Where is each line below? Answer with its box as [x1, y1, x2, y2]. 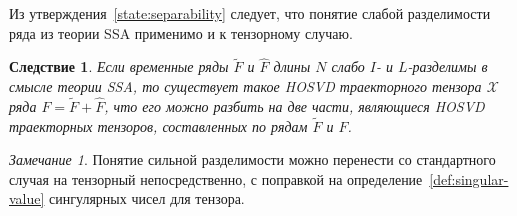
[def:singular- [429, 168, 509, 189]
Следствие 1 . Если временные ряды [9, 56, 229, 77]
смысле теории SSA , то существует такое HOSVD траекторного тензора [9, 76, 482, 96]
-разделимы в [407, 56, 488, 77]
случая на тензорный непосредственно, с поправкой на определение [9, 168, 423, 189]
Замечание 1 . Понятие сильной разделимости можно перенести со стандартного [9, 149, 496, 170]
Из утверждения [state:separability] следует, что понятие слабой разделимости [9, 3, 491, 23]
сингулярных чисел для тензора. [49, 188, 245, 209]
